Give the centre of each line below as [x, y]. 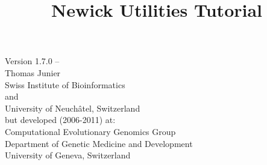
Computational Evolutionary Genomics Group [90, 131]
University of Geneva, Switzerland [68, 155]
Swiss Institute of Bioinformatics [65, 84]
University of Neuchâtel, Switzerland [73, 108]
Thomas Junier [33, 72]
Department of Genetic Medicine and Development [99, 143]
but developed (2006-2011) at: [60, 120]
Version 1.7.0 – [32, 61]
